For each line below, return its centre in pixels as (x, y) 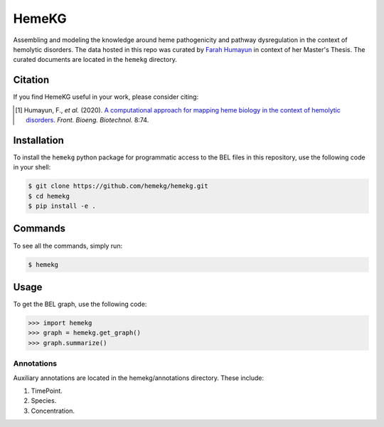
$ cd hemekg (49, 196)
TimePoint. (47, 391)
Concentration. (53, 411)
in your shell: (32, 167)
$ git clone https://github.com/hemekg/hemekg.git (118, 186)
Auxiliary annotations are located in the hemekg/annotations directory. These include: (139, 378)
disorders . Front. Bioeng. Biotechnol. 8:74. (87, 120)
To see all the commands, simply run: (68, 246)
